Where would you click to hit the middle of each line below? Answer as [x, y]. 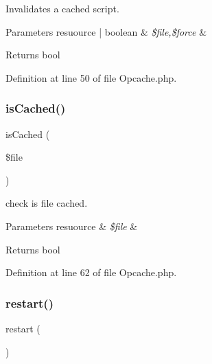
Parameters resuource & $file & [72, 226]
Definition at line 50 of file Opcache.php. [91, 77]
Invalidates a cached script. [62, 8]
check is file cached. [47, 203]
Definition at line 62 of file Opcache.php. [91, 272]
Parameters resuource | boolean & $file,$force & [106, 31]
